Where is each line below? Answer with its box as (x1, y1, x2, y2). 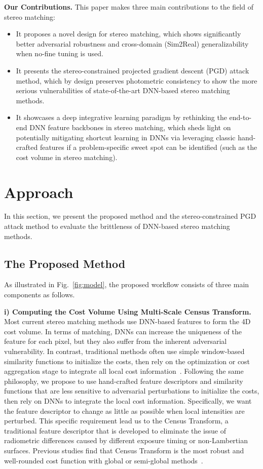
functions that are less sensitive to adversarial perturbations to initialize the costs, (4, 385, 259, 396)
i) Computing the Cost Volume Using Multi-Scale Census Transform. (4, 306, 251, 317)
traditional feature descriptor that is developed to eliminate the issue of (4, 425, 226, 436)
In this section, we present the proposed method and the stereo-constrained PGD (4, 211, 256, 221)
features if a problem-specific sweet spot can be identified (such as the (40, 142, 257, 152)
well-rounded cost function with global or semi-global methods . (4, 455, 203, 465)
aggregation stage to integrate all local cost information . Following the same (4, 366, 244, 376)
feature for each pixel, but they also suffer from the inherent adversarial (4, 336, 227, 346)
